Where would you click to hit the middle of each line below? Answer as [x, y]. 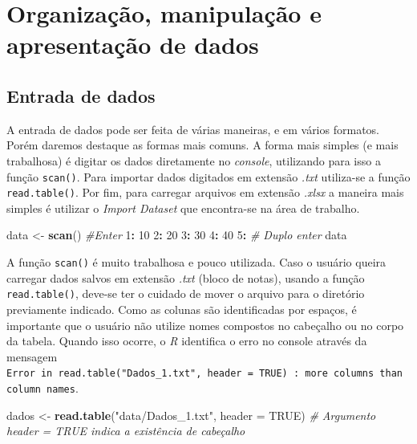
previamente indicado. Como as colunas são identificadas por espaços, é [182, 309]
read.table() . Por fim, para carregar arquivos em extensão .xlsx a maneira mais [205, 192]
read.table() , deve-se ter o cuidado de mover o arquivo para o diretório [186, 293]
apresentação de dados [133, 45]
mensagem [32, 356]
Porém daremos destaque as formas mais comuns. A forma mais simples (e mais [202, 145]
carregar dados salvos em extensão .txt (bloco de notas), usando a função [186, 277]
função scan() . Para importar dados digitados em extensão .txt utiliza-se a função [208, 176]
